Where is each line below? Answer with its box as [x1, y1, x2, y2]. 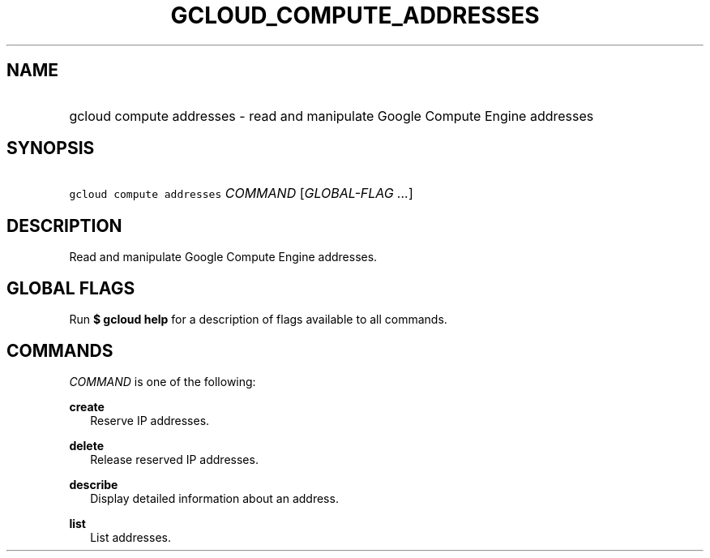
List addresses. [90, 530, 171, 544]
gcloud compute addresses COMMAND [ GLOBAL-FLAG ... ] [69, 185, 413, 202]
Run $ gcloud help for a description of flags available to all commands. [69, 312, 447, 327]
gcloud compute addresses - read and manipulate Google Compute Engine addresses [69, 107, 594, 124]
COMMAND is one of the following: [69, 374, 256, 388]
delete [69, 438, 105, 453]
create [69, 399, 105, 414]
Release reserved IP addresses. [90, 452, 259, 466]
